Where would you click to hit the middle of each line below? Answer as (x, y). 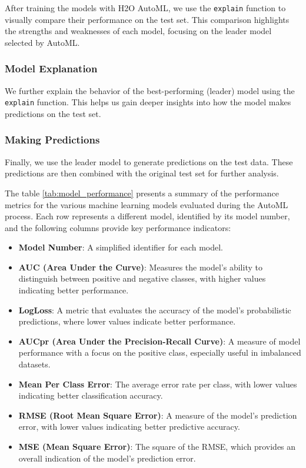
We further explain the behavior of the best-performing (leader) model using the (150, 90)
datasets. (34, 364)
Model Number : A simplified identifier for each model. (121, 247)
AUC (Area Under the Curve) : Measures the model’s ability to (140, 267)
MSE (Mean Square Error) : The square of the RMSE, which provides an (157, 446)
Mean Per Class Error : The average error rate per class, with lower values (158, 384)
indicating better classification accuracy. (91, 395)
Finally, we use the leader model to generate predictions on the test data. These (149, 161)
